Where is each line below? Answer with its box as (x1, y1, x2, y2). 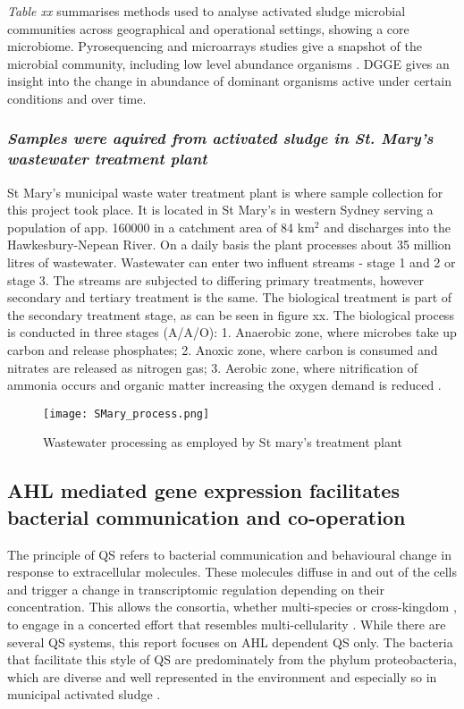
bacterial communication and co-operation (7, 502, 406, 530)
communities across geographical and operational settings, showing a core (7, 19, 409, 38)
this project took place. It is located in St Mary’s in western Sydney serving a (7, 200, 434, 219)
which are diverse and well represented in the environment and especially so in (7, 667, 437, 686)
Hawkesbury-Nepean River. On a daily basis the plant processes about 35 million (7, 235, 451, 254)
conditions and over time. (7, 89, 147, 107)
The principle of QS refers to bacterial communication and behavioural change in (7, 544, 451, 563)
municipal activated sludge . (7, 685, 161, 704)
